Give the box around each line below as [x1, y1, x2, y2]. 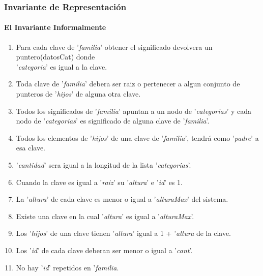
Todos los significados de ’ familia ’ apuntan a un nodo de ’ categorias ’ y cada [16, 105, 252, 116]
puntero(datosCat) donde [16, 51, 95, 62]
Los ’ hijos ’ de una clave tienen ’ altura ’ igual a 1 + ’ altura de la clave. [16, 228, 231, 238]
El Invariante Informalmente [4, 22, 106, 33]
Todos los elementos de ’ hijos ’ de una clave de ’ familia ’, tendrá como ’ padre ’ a [16, 132, 259, 143]
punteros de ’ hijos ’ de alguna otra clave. [16, 88, 141, 99]
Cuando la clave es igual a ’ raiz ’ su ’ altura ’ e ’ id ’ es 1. [16, 176, 183, 187]
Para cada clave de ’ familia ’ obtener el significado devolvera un [16, 41, 213, 52]
